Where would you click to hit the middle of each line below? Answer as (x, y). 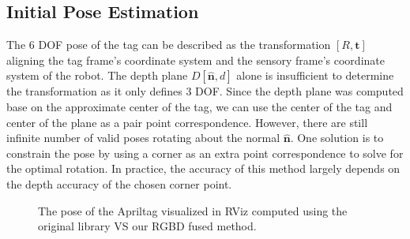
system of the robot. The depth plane (97, 75)
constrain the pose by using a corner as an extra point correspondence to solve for (205, 153)
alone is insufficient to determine (315, 75)
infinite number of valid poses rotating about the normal (143, 138)
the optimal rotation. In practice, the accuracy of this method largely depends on (203, 168)
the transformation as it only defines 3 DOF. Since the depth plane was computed (205, 91)
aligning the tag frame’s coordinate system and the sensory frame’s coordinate (196, 60)
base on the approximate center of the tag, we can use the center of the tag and (199, 106)
